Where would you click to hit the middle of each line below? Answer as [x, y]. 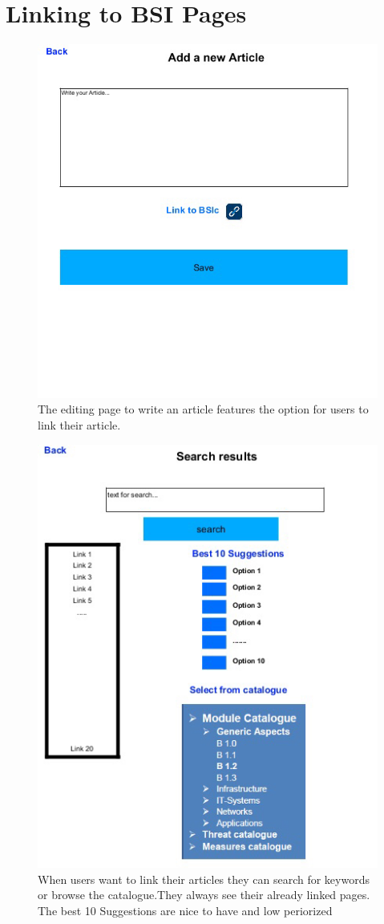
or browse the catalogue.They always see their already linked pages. [204, 895]
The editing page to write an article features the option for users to [203, 409]
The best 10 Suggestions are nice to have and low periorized [185, 910]
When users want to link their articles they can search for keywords [204, 879]
